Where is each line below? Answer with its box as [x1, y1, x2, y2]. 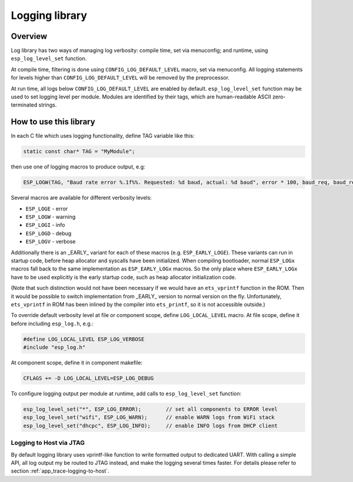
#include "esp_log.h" [23, 344, 86, 351]
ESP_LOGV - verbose [25, 238, 76, 245]
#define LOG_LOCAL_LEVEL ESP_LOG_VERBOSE [23, 336, 145, 342]
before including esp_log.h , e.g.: [11, 320, 94, 327]
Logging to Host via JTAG [11, 439, 85, 447]
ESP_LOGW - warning [25, 213, 76, 220]
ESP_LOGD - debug [25, 230, 72, 237]
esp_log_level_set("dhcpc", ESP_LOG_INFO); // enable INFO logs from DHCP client [23, 422, 278, 429]
